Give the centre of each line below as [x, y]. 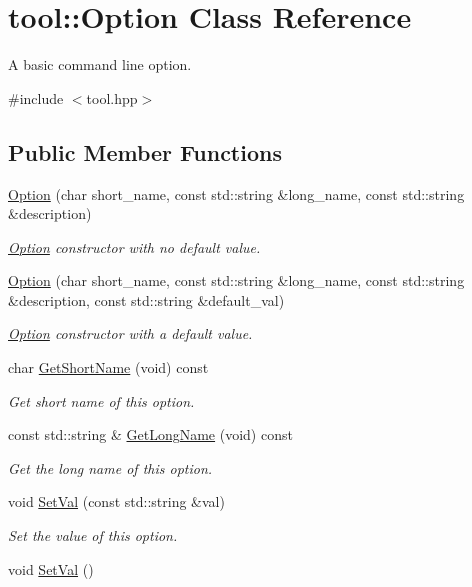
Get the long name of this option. [110, 467]
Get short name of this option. [101, 400]
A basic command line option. [100, 64]
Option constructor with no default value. [134, 246]
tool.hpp [112, 97]
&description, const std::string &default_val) [146, 299]
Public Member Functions [145, 151]
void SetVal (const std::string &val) [116, 501]
